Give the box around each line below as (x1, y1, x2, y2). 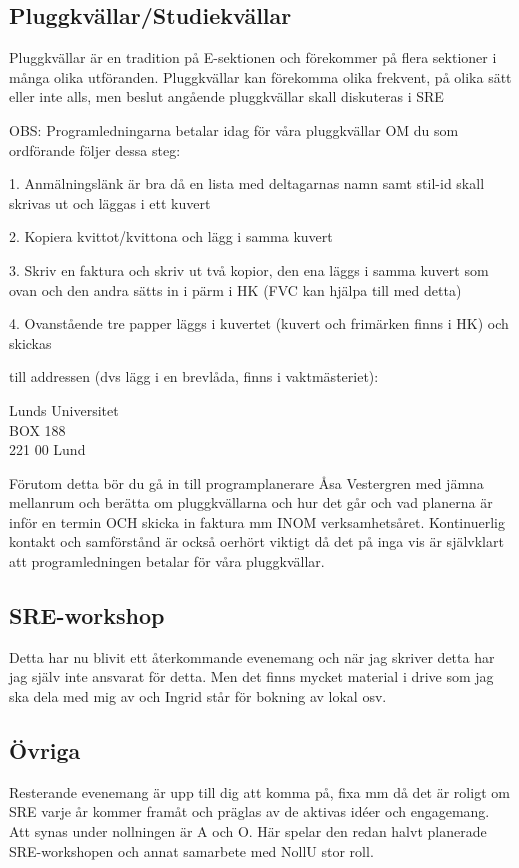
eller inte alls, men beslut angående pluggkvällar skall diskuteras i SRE (9, 86, 444, 107)
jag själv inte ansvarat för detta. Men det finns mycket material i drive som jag (9, 666, 494, 687)
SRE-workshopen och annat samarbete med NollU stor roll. (9, 840, 374, 861)
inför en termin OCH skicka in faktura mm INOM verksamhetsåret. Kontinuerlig (9, 511, 505, 532)
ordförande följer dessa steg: (9, 139, 181, 160)
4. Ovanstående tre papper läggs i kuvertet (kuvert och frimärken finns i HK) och (9, 313, 509, 334)
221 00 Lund (9, 439, 86, 460)
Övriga (9, 735, 81, 766)
